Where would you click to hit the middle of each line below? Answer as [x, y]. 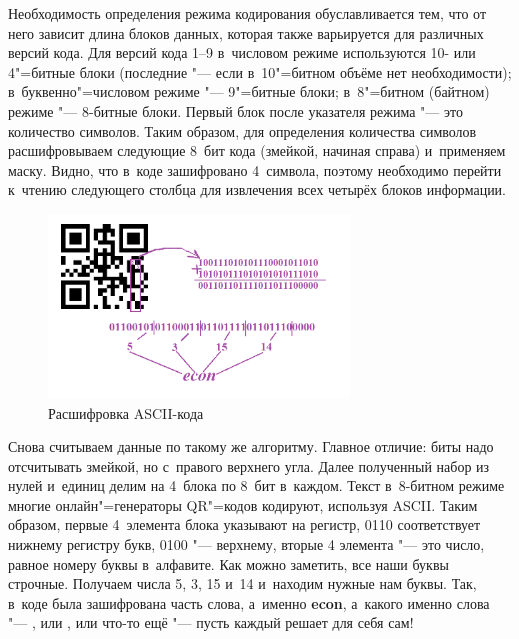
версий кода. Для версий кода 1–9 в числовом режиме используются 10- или [242, 52]
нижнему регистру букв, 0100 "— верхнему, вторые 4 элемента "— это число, [246, 544]
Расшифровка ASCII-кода [126, 412]
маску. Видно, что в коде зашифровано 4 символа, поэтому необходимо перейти [255, 169]
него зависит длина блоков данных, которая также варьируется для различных [246, 32]
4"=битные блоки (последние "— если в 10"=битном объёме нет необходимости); [260, 71]
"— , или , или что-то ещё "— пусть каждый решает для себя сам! [211, 622]
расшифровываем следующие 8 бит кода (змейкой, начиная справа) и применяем [257, 150]
